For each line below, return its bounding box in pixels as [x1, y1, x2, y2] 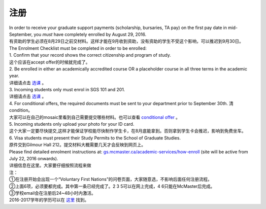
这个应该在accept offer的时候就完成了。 [9, 59, 91, 65]
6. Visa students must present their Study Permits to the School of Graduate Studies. [9, 135, 181, 140]
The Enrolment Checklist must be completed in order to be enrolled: [9, 45, 147, 51]
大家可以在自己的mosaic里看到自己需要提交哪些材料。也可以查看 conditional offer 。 [9, 114, 180, 120]
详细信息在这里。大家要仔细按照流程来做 [9, 163, 91, 169]
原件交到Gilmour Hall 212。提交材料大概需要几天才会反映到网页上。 [9, 142, 146, 148]
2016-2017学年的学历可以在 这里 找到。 [9, 197, 89, 203]
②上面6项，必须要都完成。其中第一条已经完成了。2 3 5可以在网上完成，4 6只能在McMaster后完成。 [9, 183, 215, 189]
